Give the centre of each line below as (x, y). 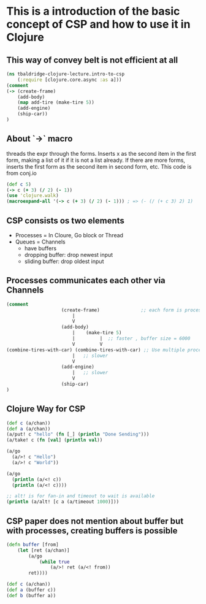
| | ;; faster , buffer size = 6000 (131, 338)
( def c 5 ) (19, 184)
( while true (54, 562)
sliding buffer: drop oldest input (64, 261)
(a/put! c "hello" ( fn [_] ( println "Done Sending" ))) (78, 434)
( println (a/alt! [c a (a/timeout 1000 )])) (63, 502)
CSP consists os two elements (65, 220)
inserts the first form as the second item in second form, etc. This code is (99, 166)
